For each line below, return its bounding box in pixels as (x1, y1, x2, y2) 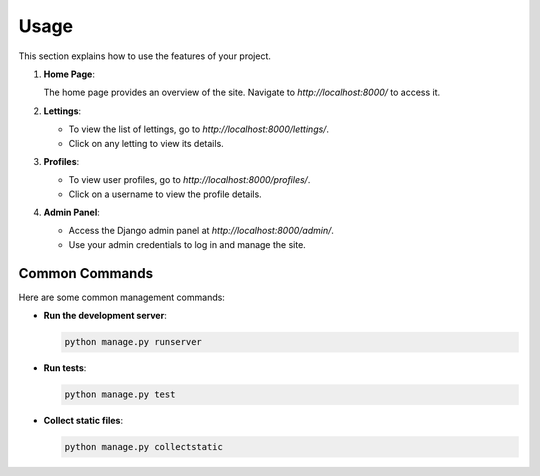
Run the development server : (43, 310, 167, 322)
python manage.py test (64, 389, 176, 400)
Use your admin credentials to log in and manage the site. (68, 238, 307, 250)
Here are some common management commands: (18, 291, 225, 303)
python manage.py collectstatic (64, 441, 224, 453)
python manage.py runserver (64, 336, 202, 348)
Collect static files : (43, 415, 124, 427)
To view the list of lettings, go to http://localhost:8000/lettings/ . (68, 123, 330, 135)
